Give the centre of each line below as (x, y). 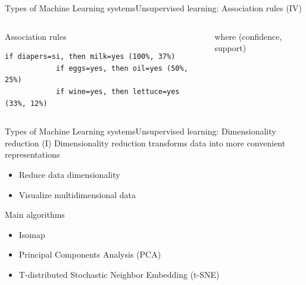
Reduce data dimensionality (69, 174)
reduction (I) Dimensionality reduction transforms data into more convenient (145, 142)
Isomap (32, 234)
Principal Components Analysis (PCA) (90, 254)
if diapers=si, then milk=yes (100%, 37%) (90, 57)
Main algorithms (35, 214)
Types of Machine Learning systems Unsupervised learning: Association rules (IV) (153, 8)
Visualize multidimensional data (77, 194)
